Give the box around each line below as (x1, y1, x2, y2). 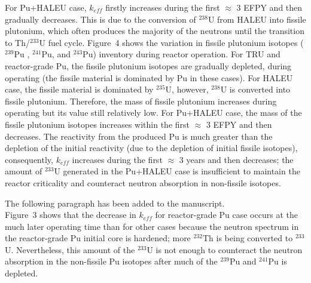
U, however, (165, 83, 209, 96)
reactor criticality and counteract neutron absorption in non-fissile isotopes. (5, 176, 281, 189)
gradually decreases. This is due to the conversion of (5, 13, 196, 25)
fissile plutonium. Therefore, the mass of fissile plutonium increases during (5, 94, 277, 107)
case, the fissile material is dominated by (5, 83, 154, 96)
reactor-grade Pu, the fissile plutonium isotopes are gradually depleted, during (5, 59, 292, 72)
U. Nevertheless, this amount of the (5, 243, 135, 256)
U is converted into (220, 83, 291, 96)
